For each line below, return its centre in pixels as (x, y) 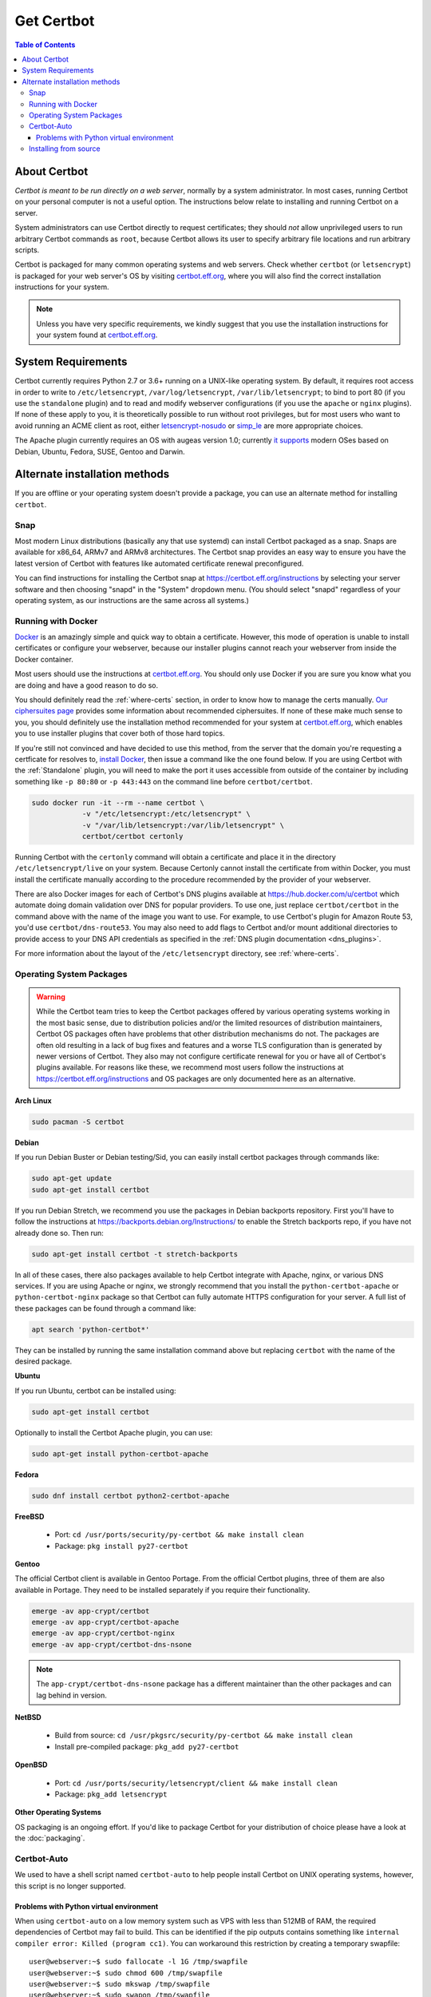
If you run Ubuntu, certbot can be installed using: (95, 1391)
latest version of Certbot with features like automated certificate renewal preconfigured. (159, 563)
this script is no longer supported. (71, 1886)
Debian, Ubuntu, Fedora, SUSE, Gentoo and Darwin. (100, 451)
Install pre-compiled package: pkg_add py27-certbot (147, 1746)
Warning (51, 997)
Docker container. (44, 659)
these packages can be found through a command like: (105, 1308)
